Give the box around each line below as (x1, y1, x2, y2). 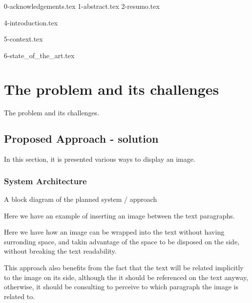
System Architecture (4, 174, 87, 187)
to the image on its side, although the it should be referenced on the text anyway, (4, 272, 249, 282)
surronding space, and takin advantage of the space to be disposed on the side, (4, 236, 239, 246)
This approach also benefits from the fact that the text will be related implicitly (4, 262, 244, 273)
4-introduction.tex (4, 17, 58, 27)
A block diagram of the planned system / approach (4, 194, 157, 204)
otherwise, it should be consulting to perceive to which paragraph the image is (4, 281, 238, 292)
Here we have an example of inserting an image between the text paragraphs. (4, 210, 235, 220)
